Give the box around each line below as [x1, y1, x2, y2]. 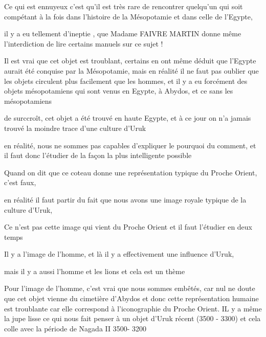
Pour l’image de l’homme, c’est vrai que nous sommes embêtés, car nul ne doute [4, 283, 255, 294]
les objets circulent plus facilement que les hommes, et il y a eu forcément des [4, 75, 248, 86]
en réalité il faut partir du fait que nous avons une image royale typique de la [4, 194, 247, 205]
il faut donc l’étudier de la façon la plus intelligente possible [4, 150, 192, 161]
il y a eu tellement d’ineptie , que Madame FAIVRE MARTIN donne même [4, 28, 241, 39]
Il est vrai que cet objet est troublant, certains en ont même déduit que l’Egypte [4, 55, 256, 66]
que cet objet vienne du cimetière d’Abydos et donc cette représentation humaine [4, 293, 259, 304]
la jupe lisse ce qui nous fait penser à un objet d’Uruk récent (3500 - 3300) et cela [4, 313, 261, 324]
